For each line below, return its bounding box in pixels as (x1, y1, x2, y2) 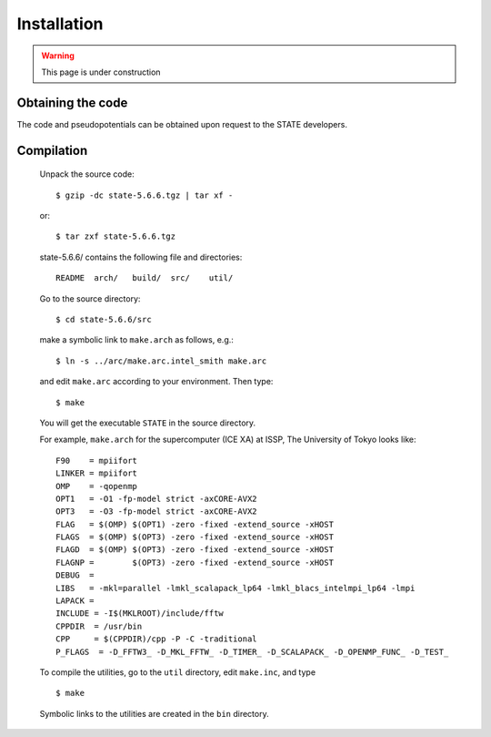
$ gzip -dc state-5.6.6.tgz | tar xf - (55, 189, 234, 200)
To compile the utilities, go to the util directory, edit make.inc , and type (39, 666, 316, 678)
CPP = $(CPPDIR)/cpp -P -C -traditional (55, 634, 258, 644)
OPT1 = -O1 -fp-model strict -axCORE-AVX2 (55, 493, 258, 504)
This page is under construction (41, 67, 161, 77)
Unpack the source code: (39, 169, 135, 179)
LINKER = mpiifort (55, 468, 138, 478)
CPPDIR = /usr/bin (55, 620, 143, 631)
